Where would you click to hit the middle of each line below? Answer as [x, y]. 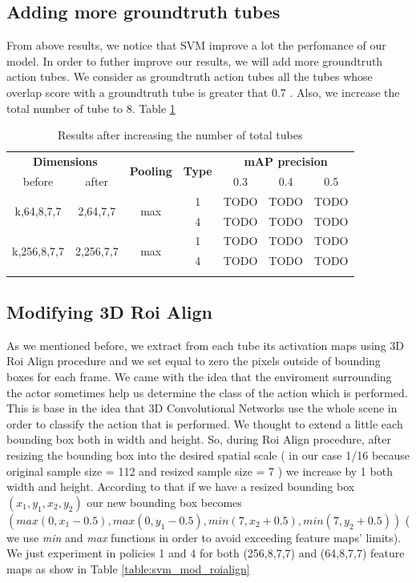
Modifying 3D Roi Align [109, 311]
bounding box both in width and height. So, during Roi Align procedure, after [199, 439]
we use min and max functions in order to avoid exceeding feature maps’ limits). [204, 537]
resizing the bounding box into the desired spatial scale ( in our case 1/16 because [208, 454]
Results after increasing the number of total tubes [180, 135]
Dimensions [65, 161]
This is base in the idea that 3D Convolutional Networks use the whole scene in [202, 408]
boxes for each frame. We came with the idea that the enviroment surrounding [199, 376]
